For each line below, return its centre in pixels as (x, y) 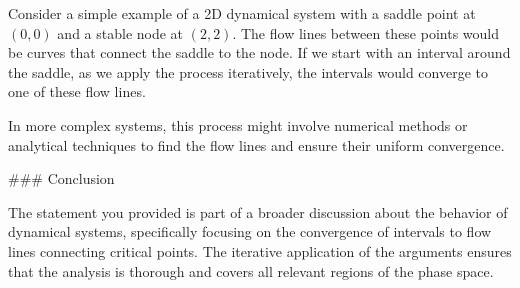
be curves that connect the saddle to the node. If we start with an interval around (259, 52)
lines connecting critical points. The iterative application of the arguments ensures (260, 250)
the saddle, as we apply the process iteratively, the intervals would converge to (248, 71)
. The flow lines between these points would (366, 32)
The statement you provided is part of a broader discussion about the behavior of (258, 211)
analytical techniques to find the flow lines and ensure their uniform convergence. (256, 144)
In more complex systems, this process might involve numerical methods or (238, 124)
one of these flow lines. (77, 91)
